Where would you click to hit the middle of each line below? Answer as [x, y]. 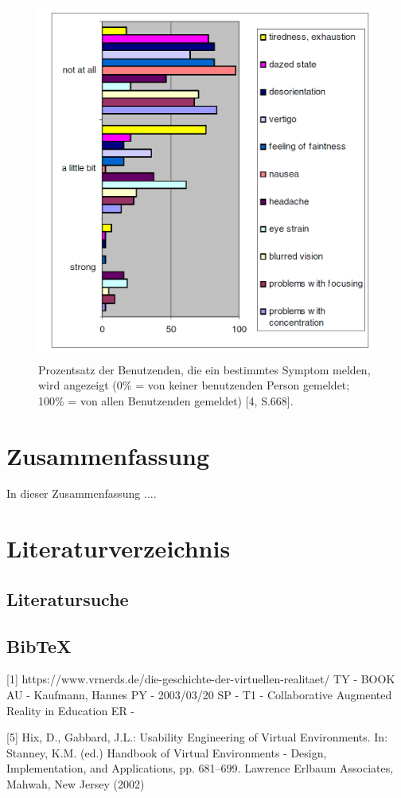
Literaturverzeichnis [119, 548]
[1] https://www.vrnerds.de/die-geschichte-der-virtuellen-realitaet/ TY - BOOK [201, 679]
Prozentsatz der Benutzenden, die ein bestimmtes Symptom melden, [204, 369]
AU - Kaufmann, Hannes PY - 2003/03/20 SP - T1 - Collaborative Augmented [199, 694]
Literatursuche [68, 598]
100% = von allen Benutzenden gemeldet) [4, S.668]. [166, 400]
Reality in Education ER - [71, 710]
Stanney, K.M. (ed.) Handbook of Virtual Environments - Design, [167, 752]
